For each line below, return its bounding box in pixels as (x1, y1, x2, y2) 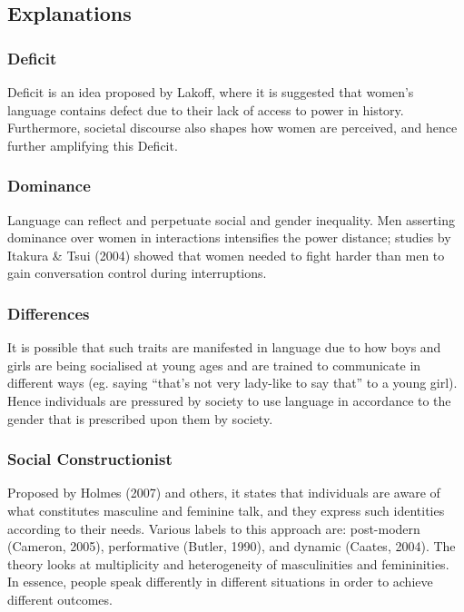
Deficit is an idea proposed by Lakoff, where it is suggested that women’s (7, 83, 414, 101)
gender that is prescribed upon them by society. (7, 409, 273, 428)
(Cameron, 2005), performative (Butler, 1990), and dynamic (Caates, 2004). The (7, 537, 456, 556)
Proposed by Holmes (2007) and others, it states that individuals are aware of (7, 483, 440, 502)
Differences (7, 301, 90, 324)
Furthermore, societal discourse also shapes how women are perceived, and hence (7, 118, 458, 137)
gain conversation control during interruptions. (7, 263, 267, 282)
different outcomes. (7, 589, 113, 608)
